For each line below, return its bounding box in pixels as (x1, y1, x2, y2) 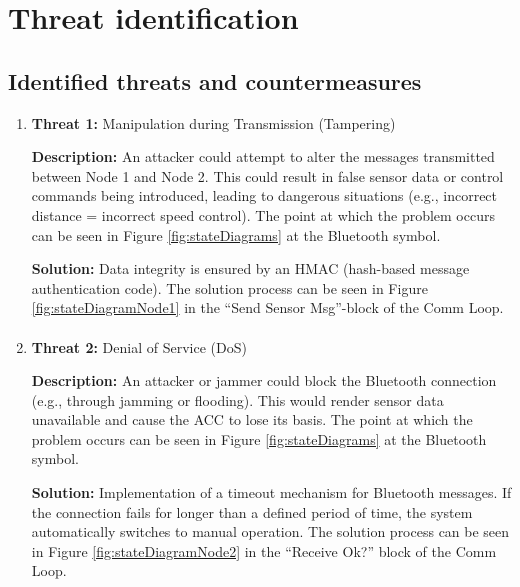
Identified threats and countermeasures (8, 65, 422, 96)
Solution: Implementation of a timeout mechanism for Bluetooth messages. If (31, 482, 512, 503)
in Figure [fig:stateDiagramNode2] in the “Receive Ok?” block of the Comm (31, 540, 497, 561)
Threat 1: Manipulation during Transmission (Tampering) (31, 112, 396, 133)
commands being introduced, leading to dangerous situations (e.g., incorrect (31, 185, 498, 206)
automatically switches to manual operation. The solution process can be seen (31, 521, 510, 542)
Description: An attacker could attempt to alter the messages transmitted (31, 146, 495, 167)
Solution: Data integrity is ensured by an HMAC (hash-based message (31, 258, 470, 279)
